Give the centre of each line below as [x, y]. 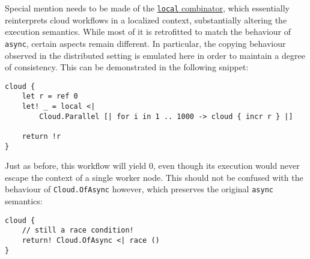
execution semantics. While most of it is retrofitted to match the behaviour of [148, 32]
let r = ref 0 [50, 96]
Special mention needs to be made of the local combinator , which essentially [147, 8]
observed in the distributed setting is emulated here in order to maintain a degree [155, 55]
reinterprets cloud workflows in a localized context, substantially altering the [146, 20]
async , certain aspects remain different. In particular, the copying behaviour [145, 43]
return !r [41, 136]
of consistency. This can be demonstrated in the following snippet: [127, 67]
